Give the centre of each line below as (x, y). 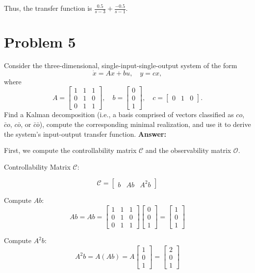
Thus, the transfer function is (48, 8)
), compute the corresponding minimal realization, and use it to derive (145, 124)
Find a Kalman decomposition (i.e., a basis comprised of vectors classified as (119, 114)
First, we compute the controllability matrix (70, 150)
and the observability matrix (188, 150)
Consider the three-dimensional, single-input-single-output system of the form (121, 65)
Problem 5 (40, 42)
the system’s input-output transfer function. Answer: (85, 134)
